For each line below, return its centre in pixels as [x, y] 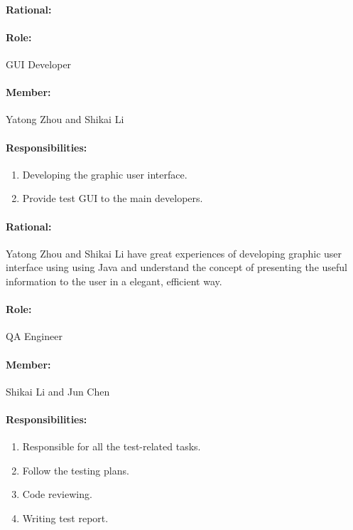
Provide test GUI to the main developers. [113, 198]
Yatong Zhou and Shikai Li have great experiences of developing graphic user [174, 253]
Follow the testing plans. [76, 470]
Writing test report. [65, 518]
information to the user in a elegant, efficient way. [114, 281]
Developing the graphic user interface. [105, 174]
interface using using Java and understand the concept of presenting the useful [176, 267]
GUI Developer [39, 64]
